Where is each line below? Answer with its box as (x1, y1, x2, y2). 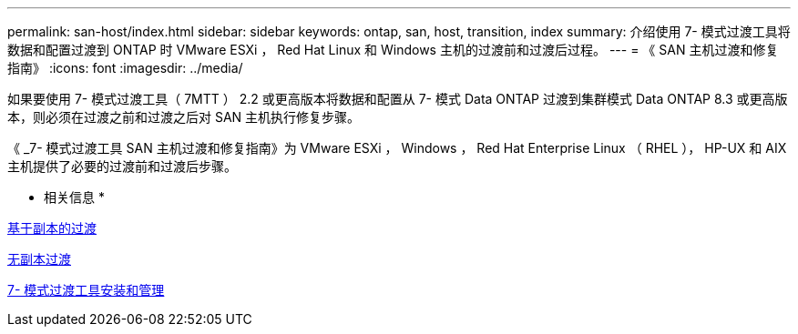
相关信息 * (44, 189, 105, 205)
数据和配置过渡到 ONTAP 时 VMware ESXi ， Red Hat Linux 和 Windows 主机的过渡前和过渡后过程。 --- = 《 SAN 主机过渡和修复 (7, 42, 779, 57)
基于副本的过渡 (7, 220, 97, 236)
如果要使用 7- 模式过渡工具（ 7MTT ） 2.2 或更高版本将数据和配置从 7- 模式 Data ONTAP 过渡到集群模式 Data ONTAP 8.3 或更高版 (7, 91, 788, 106)
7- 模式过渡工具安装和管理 (7, 282, 165, 298)
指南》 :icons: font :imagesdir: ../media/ (7, 60, 243, 76)
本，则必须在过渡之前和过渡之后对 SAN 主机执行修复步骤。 (7, 109, 361, 125)
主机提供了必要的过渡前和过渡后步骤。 (7, 158, 237, 174)
